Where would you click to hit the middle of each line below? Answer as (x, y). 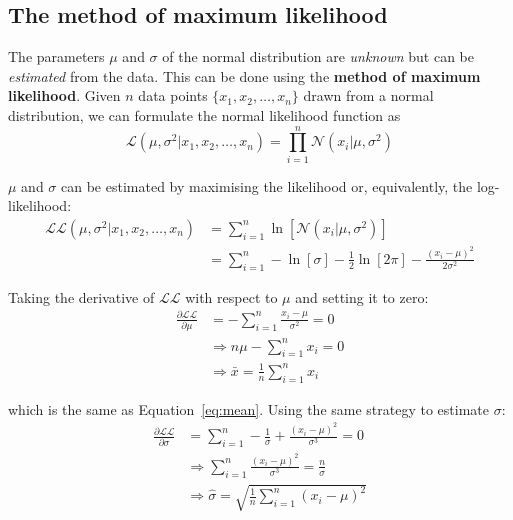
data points (173, 95)
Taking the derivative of (81, 296)
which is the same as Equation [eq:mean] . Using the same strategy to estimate (249, 408)
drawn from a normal (368, 95)
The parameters (56, 56)
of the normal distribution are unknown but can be (318, 56)
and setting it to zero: (362, 296)
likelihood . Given (64, 95)
